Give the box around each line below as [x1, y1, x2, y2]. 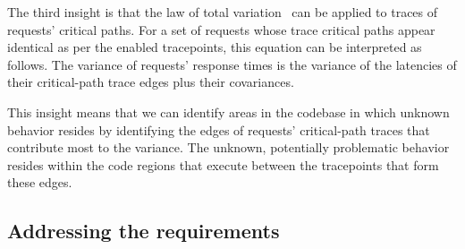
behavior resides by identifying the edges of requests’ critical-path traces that [7, 120, 430, 139]
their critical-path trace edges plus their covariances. [7, 73, 294, 91]
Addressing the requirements [7, 217, 280, 245]
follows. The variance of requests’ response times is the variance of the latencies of [7, 55, 457, 73]
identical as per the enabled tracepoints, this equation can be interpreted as [7, 38, 422, 56]
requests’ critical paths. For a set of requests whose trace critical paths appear [7, 20, 435, 39]
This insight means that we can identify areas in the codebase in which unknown [7, 102, 450, 121]
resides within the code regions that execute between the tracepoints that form [7, 155, 439, 174]
